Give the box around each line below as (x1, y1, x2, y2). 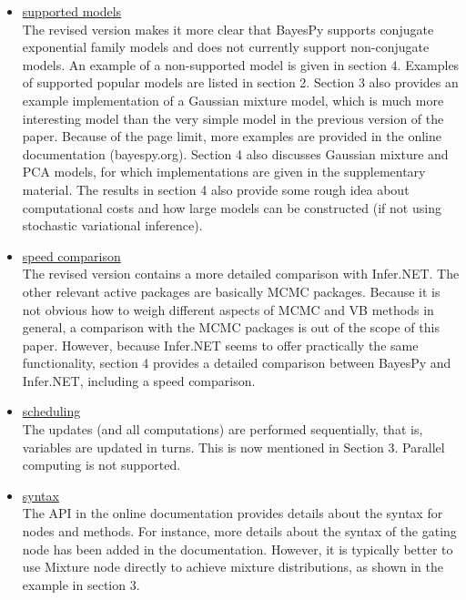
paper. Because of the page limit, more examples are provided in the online (22, 127, 441, 146)
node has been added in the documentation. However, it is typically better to (22, 539, 453, 558)
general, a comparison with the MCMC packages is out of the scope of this (22, 318, 440, 337)
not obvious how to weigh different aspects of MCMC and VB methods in (22, 300, 434, 319)
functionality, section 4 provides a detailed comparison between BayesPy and (22, 353, 451, 372)
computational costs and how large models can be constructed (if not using (22, 198, 441, 217)
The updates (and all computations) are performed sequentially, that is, (22, 420, 423, 439)
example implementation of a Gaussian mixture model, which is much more (22, 90, 444, 109)
